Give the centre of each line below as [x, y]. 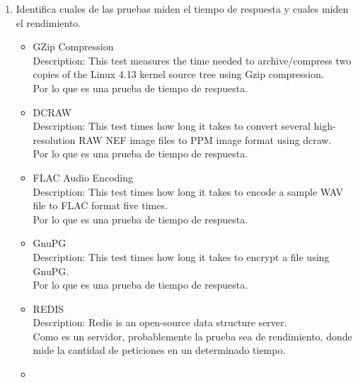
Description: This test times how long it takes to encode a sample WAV [188, 191]
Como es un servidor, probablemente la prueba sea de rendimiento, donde [192, 336]
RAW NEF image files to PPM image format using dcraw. [205, 139]
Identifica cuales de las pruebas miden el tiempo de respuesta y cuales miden [182, 9]
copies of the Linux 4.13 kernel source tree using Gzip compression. [178, 74]
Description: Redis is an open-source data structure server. [160, 322]
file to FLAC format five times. [100, 205]
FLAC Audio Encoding [83, 177]
